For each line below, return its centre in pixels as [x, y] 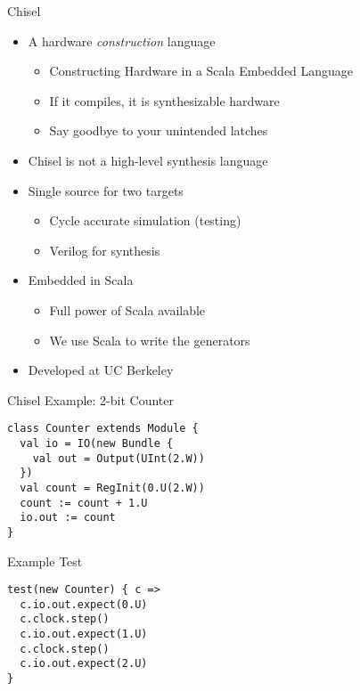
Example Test [45, 561]
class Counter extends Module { [103, 429]
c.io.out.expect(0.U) [84, 604]
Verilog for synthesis [105, 250]
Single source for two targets [106, 190]
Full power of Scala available [127, 309]
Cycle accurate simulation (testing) [145, 220]
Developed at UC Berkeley [101, 370]
